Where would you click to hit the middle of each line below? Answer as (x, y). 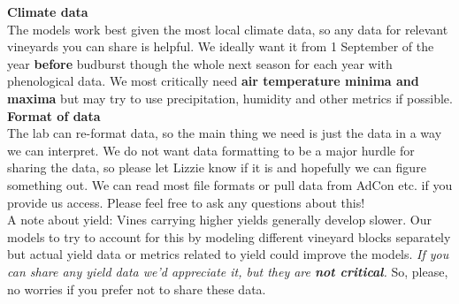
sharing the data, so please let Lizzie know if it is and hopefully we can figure (217, 167)
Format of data (54, 115)
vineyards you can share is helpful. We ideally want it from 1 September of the (221, 46)
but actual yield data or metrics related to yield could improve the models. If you (228, 254)
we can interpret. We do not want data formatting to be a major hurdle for (211, 150)
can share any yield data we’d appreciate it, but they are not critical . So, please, (228, 271)
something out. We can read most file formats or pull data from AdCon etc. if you (230, 184)
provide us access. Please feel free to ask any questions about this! (186, 202)
